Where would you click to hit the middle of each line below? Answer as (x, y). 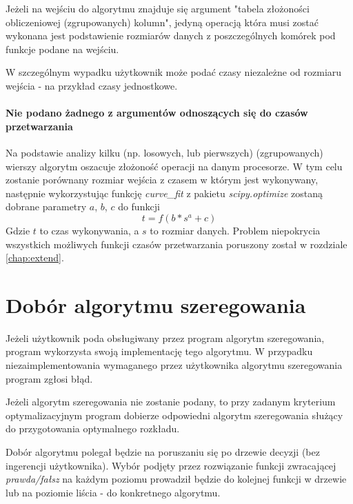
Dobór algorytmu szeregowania (156, 304)
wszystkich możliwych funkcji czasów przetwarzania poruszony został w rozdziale (176, 244)
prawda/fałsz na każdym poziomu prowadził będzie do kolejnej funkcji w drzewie (176, 479)
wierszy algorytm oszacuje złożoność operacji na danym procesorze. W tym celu (174, 166)
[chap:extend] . (35, 258)
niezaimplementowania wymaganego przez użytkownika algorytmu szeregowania (174, 365)
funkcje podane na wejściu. (62, 49)
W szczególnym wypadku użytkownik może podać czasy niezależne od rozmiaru (174, 72)
